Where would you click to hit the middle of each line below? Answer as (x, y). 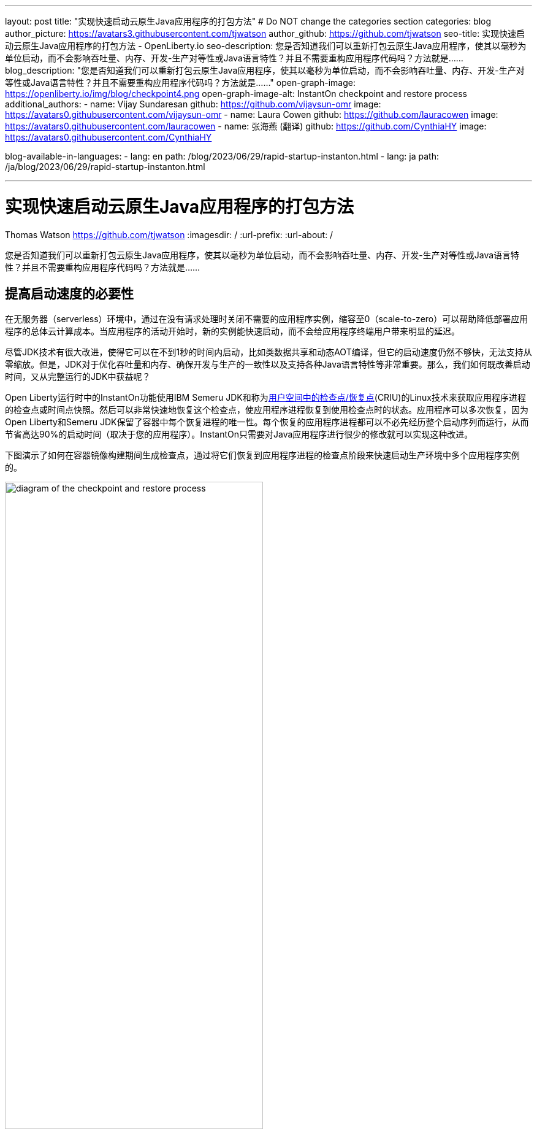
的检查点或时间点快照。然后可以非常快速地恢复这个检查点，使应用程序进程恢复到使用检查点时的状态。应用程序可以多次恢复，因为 (267, 410)
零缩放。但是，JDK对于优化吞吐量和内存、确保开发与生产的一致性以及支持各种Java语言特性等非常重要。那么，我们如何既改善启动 (268, 364)
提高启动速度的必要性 (69, 293)
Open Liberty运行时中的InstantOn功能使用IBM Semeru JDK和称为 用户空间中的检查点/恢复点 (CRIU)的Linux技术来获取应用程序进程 (265, 398)
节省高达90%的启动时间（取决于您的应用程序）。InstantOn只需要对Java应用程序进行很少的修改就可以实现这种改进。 (239, 434)
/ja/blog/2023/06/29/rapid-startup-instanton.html (105, 167)
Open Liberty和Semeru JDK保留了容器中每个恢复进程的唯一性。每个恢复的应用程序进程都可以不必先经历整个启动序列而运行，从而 (267, 422)
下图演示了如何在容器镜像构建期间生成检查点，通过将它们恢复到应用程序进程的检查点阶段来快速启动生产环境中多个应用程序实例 (262, 455)
